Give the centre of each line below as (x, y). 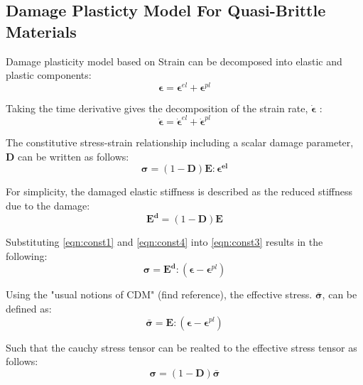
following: (27, 255)
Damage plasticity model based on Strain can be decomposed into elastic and (174, 61)
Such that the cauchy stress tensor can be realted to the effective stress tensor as (181, 347)
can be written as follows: (74, 156)
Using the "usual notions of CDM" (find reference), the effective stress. (159, 294)
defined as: (29, 308)
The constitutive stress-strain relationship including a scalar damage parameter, (180, 142)
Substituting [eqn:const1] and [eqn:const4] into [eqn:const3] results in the (164, 242)
